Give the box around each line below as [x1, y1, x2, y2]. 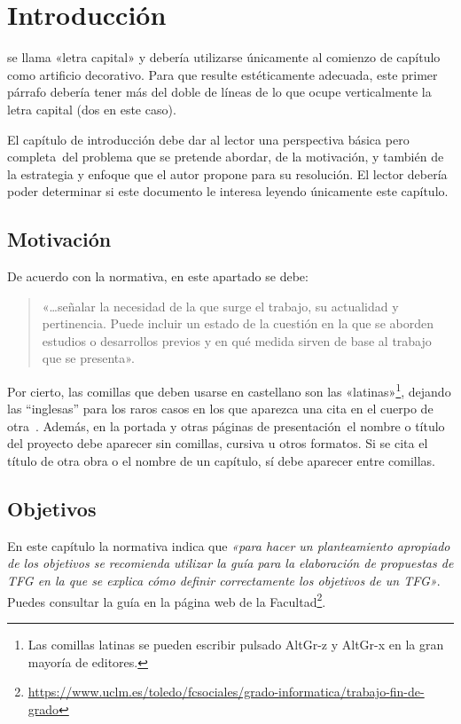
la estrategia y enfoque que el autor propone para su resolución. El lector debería [7, 164, 448, 183]
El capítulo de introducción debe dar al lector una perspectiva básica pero [7, 130, 410, 148]
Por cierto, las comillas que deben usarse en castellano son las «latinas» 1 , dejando [7, 380, 451, 400]
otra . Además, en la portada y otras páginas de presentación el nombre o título [7, 416, 445, 435]
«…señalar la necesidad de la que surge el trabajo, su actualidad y [42, 296, 399, 315]
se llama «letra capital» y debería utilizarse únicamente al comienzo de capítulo [7, 48, 441, 67]
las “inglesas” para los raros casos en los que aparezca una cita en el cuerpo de [7, 399, 434, 418]
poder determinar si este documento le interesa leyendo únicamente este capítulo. [7, 182, 449, 201]
